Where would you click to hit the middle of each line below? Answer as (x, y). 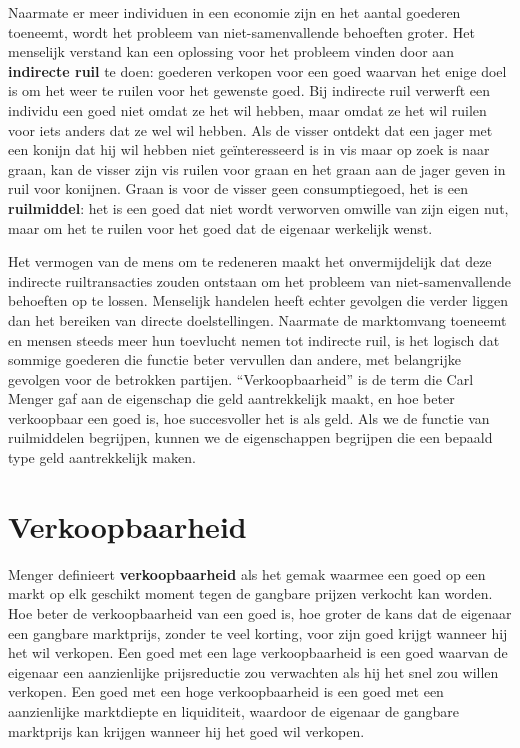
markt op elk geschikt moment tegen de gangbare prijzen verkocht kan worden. (250, 593)
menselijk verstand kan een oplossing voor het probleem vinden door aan (231, 51)
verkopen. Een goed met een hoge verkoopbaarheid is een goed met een (226, 691)
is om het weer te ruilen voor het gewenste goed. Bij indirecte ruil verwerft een (249, 90)
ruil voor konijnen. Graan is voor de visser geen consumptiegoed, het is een (238, 188)
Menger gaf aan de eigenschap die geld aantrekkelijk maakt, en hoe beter (231, 398)
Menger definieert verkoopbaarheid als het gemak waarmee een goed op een (247, 573)
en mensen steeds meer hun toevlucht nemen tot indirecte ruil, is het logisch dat (254, 339)
